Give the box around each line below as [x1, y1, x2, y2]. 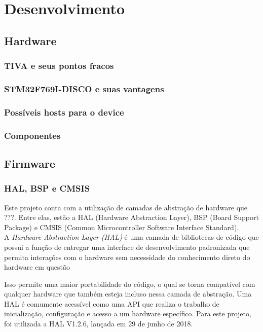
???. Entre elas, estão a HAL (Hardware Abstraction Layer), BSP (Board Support [4, 212, 259, 223]
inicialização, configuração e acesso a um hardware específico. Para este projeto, [4, 308, 251, 319]
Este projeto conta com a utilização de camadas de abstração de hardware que [4, 202, 248, 212]
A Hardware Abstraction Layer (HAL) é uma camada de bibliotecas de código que [4, 232, 259, 242]
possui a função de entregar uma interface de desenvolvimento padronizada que [4, 241, 250, 252]
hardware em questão [4, 262, 70, 272]
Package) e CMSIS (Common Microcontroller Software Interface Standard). [4, 222, 239, 232]
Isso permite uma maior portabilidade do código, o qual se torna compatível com [4, 278, 255, 289]
